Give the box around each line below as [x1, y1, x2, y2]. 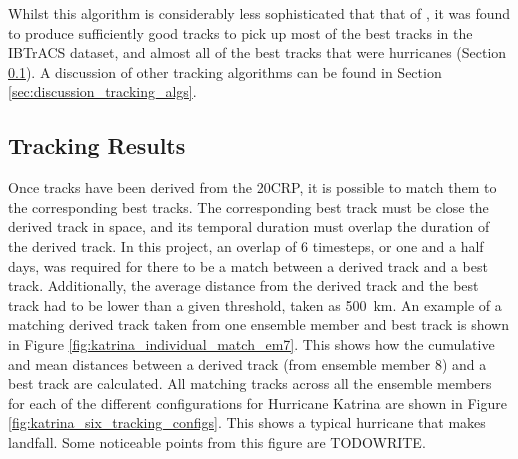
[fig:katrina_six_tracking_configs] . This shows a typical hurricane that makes [8, 412, 486, 433]
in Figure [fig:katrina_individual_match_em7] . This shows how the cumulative [8, 333, 495, 354]
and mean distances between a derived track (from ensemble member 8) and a [8, 353, 487, 374]
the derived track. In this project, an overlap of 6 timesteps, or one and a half [8, 235, 484, 256]
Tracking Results [8, 130, 186, 161]
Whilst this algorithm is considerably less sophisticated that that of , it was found [8, 3, 511, 23]
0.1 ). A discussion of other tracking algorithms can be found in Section [8, 61, 442, 82]
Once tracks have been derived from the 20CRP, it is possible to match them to [8, 177, 497, 198]
